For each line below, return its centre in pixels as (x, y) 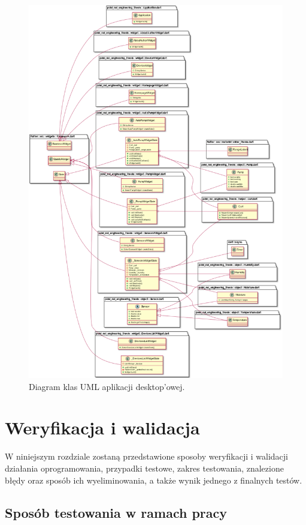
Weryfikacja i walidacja (102, 427)
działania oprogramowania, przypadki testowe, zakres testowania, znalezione (144, 468)
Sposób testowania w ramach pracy (116, 512)
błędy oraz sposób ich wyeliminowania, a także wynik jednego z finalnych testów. (154, 480)
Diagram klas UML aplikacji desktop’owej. (107, 386)
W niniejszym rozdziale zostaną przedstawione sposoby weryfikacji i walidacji (146, 456)
